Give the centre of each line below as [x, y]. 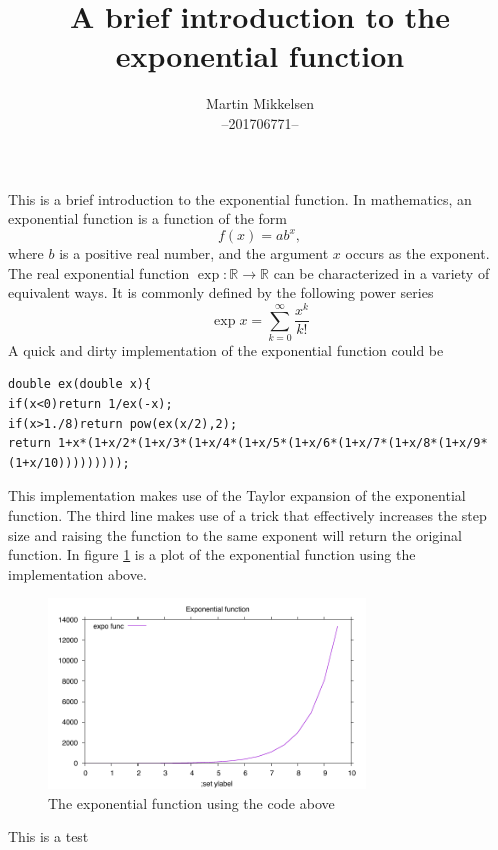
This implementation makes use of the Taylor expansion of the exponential [237, 495]
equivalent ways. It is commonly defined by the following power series [221, 292]
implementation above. [77, 573]
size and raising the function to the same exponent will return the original [235, 534]
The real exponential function [99, 272]
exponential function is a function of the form [147, 218]
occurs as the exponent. [417, 253]
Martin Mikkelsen [260, 103]
